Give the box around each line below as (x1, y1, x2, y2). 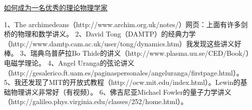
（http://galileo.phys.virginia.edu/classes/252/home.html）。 (4, 96, 188, 107)
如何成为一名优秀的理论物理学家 (4, 2, 108, 12)
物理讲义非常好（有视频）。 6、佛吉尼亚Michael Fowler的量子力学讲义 (10, 86, 232, 97)
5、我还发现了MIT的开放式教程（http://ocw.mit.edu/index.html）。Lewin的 (4, 77, 241, 87)
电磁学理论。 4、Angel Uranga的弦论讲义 (4, 57, 135, 68)
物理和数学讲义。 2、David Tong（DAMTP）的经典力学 (17, 29, 196, 39)
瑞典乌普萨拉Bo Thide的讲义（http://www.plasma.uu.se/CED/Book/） (30, 48, 250, 58)
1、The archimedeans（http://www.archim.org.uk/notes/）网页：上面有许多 (4, 19, 241, 29)
